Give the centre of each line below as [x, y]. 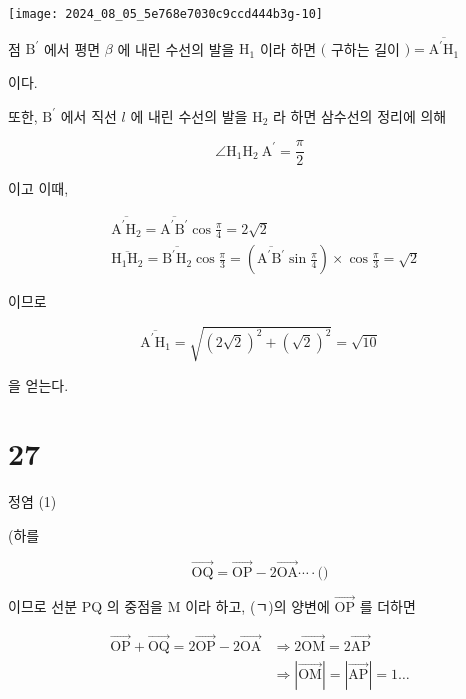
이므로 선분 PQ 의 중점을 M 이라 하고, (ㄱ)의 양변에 [169, 605]
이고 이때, [38, 188]
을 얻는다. [38, 384]
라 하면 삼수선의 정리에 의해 [359, 115]
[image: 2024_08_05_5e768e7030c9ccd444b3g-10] [165, 14]
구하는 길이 [365, 48]
